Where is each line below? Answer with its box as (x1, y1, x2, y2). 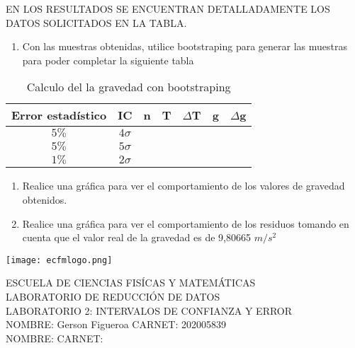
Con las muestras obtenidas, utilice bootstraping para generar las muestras (22, 39, 347, 54)
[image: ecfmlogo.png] (6, 255, 113, 265)
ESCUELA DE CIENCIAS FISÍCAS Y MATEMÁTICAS (6, 275, 256, 290)
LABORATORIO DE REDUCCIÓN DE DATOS (6, 289, 220, 303)
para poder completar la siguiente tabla (22, 52, 194, 67)
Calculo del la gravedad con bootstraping (26, 79, 231, 95)
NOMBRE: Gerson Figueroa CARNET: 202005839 (6, 317, 226, 332)
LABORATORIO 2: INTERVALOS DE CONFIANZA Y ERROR (6, 303, 293, 318)
